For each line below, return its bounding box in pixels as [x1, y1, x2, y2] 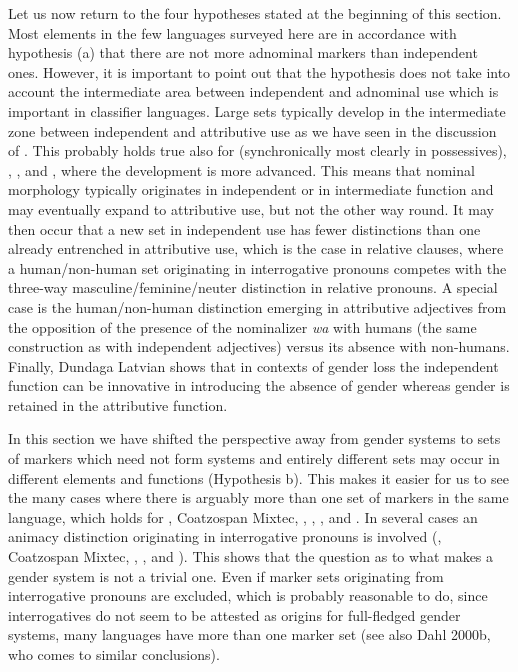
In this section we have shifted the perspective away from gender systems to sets [8, 428, 501, 449]
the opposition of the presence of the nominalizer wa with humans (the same [8, 316, 477, 337]
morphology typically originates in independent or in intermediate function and [8, 179, 494, 200]
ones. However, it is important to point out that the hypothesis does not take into [8, 61, 511, 82]
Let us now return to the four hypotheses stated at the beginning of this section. [8, 3, 502, 23]
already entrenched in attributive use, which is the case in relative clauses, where [8, 238, 504, 259]
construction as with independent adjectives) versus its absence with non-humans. [8, 336, 510, 357]
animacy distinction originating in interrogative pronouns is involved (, [8, 526, 442, 547]
